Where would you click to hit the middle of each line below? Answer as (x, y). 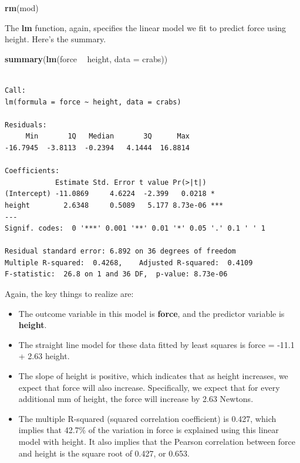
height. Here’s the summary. (55, 39)
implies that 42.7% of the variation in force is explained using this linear (149, 430)
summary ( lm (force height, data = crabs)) (86, 58)
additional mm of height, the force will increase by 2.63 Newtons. (136, 399)
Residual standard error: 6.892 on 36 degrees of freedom (120, 251)
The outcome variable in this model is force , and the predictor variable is (151, 313)
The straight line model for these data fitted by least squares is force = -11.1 (156, 344)
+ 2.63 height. (44, 356)
